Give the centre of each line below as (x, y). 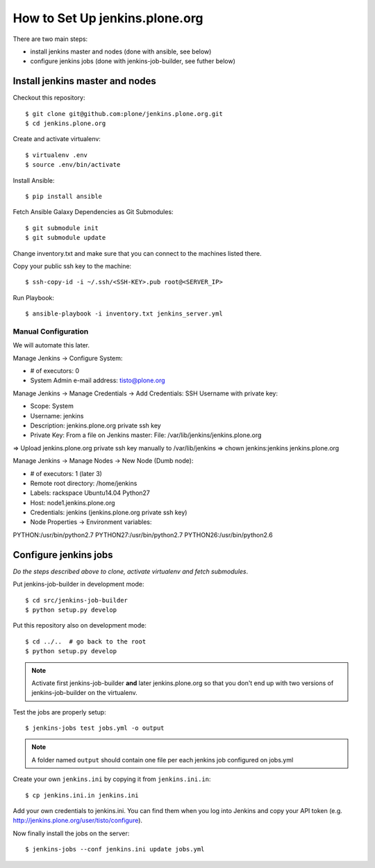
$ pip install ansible (64, 196)
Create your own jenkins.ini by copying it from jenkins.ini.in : (112, 779)
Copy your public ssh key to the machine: (72, 266)
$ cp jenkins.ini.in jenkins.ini (82, 795)
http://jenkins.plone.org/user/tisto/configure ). (77, 821)
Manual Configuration (51, 331)
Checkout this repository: (49, 98)
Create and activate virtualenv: (57, 139)
